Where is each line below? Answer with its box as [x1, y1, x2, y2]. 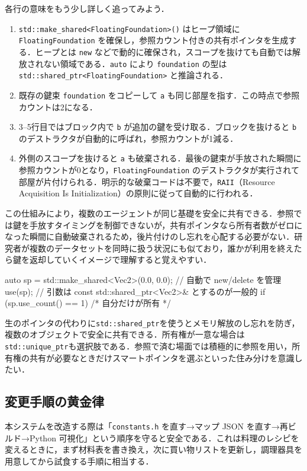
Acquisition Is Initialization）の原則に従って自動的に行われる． [18, 187, 258, 199]
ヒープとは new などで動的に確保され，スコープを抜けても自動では [35, 45, 292, 58]
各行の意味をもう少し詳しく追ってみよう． [5, 2, 169, 14]
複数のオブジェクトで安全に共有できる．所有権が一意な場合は [5, 328, 245, 340]
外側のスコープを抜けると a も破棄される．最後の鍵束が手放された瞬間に [18, 152, 302, 164]
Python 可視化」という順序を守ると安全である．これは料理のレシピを [29, 431, 299, 444]
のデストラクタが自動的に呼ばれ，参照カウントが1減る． [18, 132, 238, 144]
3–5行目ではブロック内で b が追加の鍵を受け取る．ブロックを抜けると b [18, 120, 297, 133]
